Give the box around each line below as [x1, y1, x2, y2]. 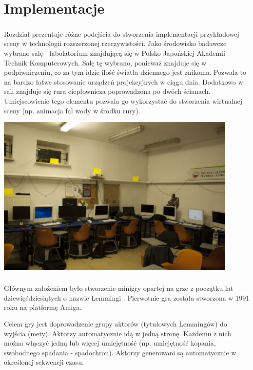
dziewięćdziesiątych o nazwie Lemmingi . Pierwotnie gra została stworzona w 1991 [4, 292, 250, 303]
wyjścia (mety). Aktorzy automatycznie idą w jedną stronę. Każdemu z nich [4, 328, 232, 338]
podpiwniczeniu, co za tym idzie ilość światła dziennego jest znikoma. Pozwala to [4, 67, 247, 77]
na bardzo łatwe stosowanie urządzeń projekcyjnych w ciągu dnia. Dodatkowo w [4, 76, 243, 87]
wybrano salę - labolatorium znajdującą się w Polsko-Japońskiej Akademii [4, 47, 225, 58]
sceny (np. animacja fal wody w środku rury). [4, 105, 140, 115]
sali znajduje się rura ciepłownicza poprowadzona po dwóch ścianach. [4, 86, 211, 96]
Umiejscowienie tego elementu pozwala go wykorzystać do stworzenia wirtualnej [4, 95, 243, 106]
